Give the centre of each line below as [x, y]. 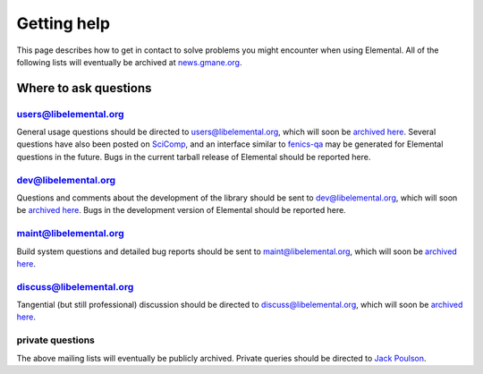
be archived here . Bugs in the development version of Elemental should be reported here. [181, 210]
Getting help [64, 23]
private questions [56, 340]
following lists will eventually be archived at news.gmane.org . [129, 62]
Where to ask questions [84, 88]
